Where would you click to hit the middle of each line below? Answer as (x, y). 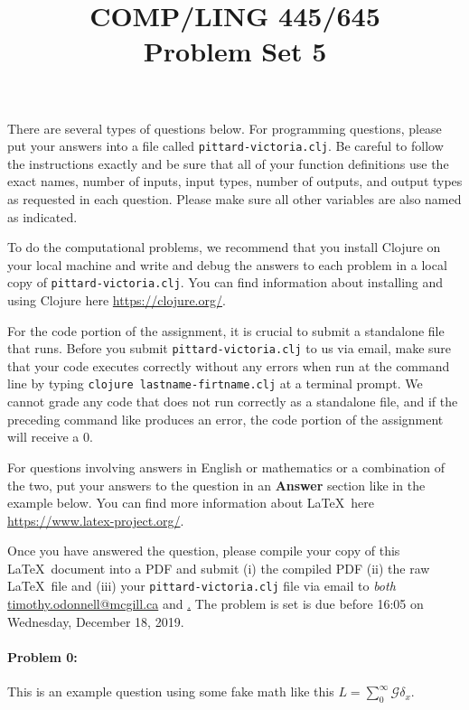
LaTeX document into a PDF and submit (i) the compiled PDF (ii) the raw (219, 568)
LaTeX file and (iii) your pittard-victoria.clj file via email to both (202, 586)
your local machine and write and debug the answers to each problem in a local (227, 264)
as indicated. (42, 216)
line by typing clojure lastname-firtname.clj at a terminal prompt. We (215, 383)
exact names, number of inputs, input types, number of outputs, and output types (235, 181)
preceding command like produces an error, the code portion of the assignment (225, 419)
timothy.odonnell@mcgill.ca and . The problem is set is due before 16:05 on (216, 604)
